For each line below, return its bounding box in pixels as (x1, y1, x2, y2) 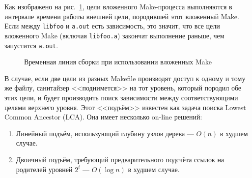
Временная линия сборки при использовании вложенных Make (24, 57, 212, 67)
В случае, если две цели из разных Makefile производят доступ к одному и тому (4, 73, 246, 83)
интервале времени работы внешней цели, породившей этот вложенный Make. (4, 11, 239, 21)
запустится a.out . (4, 40, 58, 50)
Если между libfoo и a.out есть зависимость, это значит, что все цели (4, 21, 220, 31)
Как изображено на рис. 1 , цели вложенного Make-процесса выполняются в (4, 1, 232, 11)
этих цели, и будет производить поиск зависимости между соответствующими (4, 92, 238, 102)
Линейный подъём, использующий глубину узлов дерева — (16, 128, 194, 138)
